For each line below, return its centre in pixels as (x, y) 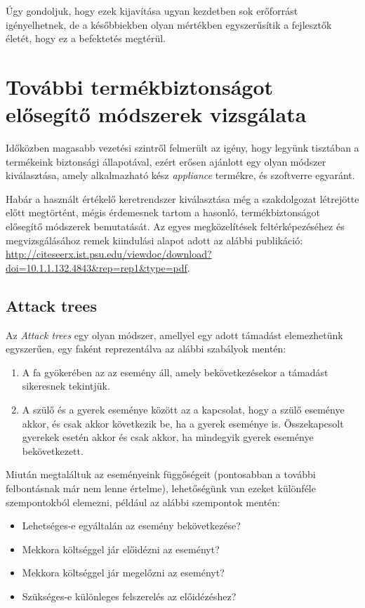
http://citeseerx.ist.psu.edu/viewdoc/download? (109, 254)
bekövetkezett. (53, 450)
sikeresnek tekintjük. (66, 386)
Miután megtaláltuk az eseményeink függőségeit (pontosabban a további (161, 474)
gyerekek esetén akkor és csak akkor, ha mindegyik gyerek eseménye (168, 437)
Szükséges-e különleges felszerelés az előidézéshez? (129, 596)
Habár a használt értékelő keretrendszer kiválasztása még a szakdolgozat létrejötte (182, 198)
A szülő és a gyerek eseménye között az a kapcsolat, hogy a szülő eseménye (183, 410)
